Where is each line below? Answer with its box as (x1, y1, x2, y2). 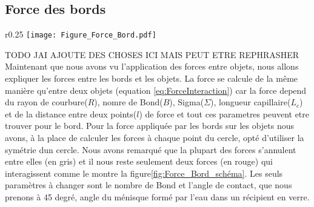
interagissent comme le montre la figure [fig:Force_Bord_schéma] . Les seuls (5, 166, 283, 179)
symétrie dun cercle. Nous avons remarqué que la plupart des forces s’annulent (5, 143, 296, 156)
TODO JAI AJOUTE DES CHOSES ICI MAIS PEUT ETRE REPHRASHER (5, 48, 299, 61)
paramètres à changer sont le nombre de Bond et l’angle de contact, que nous (5, 179, 292, 191)
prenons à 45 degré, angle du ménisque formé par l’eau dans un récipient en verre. (5, 190, 310, 203)
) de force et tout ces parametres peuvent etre (139, 107, 310, 120)
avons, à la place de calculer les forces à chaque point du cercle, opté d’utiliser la (5, 131, 304, 144)
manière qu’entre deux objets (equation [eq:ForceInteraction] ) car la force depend (5, 84, 307, 96)
